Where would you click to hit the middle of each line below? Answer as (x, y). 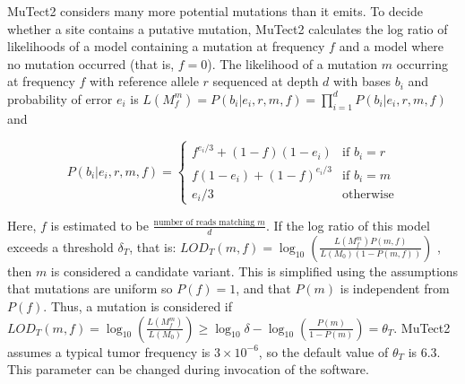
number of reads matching (204, 222)
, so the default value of (323, 351)
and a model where (391, 46)
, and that (263, 288)
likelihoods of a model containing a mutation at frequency (166, 46)
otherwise (368, 194)
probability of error (60, 98)
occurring (422, 63)
